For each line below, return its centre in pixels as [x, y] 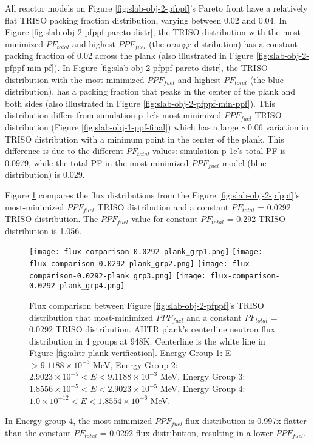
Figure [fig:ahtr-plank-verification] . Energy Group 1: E [130, 353]
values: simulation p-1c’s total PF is [219, 151]
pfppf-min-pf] [29, 67]
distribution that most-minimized [91, 317]
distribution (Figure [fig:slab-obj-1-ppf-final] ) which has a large [122, 126]
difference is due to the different [64, 151]
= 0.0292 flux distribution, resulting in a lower [186, 432]
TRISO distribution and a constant [163, 207]
